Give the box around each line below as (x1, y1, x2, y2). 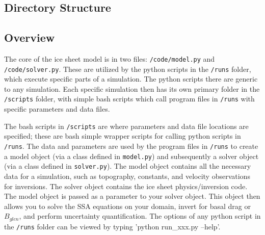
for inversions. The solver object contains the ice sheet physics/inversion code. (4, 180, 248, 191)
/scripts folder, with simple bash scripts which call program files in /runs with (4, 93, 255, 104)
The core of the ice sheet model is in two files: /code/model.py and (4, 53, 215, 64)
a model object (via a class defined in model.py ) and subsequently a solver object (4, 150, 259, 161)
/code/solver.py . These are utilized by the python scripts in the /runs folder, (4, 63, 251, 74)
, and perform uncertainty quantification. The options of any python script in (19, 211, 261, 221)
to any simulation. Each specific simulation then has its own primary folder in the (4, 83, 260, 94)
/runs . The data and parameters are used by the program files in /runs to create (4, 140, 258, 151)
